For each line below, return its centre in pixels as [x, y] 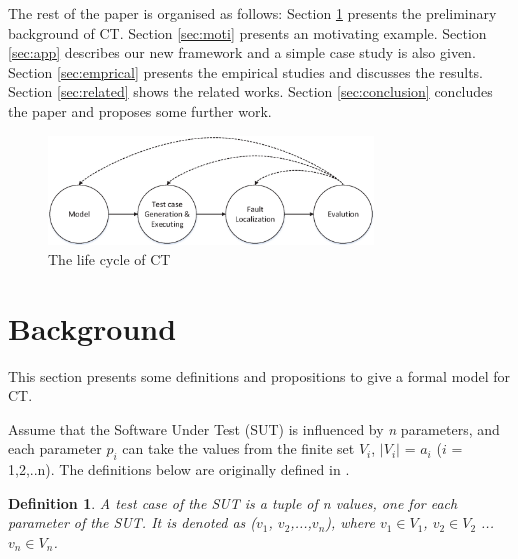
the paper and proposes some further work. [140, 110]
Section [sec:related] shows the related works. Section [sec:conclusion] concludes [250, 91]
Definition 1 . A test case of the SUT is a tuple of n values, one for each [233, 502]
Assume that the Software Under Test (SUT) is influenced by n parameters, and [254, 428]
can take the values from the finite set [238, 448]
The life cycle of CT [109, 258]
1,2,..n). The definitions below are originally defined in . [179, 469]
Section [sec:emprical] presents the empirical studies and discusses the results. [246, 71]
